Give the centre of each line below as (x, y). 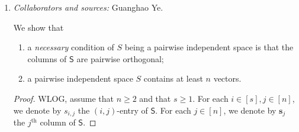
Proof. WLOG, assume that (63, 98)
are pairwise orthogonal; (120, 58)
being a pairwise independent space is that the (209, 47)
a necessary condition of (71, 47)
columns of (47, 58)
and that (155, 98)
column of (58, 122)
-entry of (132, 110)
